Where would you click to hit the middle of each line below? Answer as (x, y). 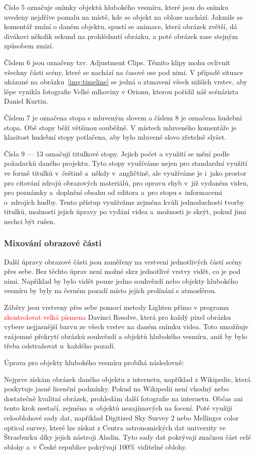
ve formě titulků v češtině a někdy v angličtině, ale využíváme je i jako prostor (125, 172)
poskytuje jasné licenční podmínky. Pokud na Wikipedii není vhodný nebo (116, 389)
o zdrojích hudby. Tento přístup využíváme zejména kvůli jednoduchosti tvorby (124, 202)
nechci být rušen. (30, 221)
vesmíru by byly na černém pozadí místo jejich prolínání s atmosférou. (110, 290)
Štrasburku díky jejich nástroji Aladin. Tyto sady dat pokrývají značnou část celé (127, 437)
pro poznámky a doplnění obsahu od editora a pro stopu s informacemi (113, 192)
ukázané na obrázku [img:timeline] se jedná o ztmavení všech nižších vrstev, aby (126, 82)
